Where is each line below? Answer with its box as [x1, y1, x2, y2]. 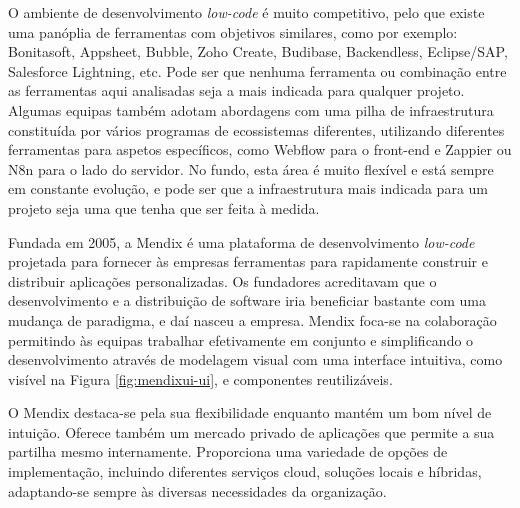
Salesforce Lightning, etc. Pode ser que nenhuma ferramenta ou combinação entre [8, 60, 507, 81]
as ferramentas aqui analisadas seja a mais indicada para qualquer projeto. [8, 80, 465, 101]
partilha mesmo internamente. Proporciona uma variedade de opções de [8, 441, 448, 462]
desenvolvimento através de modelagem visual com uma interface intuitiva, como [8, 349, 503, 370]
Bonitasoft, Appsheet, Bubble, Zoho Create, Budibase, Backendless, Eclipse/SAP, [8, 41, 508, 62]
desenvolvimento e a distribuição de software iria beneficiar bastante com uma [8, 290, 486, 311]
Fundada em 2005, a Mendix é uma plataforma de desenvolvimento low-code [8, 231, 475, 252]
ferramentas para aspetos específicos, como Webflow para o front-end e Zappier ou [8, 139, 512, 160]
